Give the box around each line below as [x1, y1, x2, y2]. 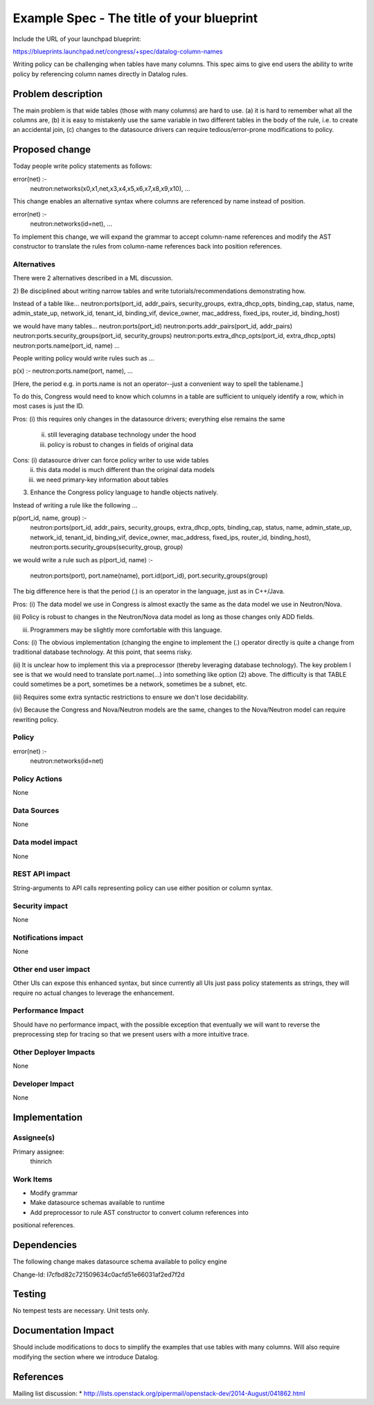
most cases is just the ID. [12, 402, 84, 410]
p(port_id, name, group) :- [12, 514, 87, 522]
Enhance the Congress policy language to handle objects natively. [30, 488, 218, 496]
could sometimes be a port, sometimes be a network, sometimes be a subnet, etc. [12, 680, 247, 689]
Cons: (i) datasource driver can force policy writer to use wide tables [12, 456, 209, 464]
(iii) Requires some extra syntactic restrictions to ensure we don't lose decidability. [12, 693, 249, 701]
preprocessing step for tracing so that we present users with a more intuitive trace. [12, 1030, 249, 1038]
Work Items [12, 1174, 53, 1184]
